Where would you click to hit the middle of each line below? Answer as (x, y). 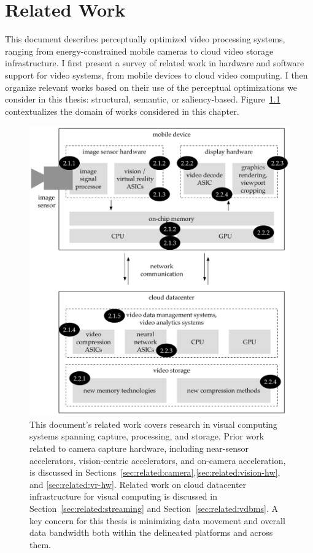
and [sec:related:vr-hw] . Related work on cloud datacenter (138, 484)
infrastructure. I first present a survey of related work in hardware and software (155, 63)
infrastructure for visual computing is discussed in (123, 496)
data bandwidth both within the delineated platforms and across (151, 532)
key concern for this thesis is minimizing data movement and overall (157, 520)
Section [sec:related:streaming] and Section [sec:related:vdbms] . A (154, 508)
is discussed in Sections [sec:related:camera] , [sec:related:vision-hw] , (155, 472)
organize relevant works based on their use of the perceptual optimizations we (151, 87)
